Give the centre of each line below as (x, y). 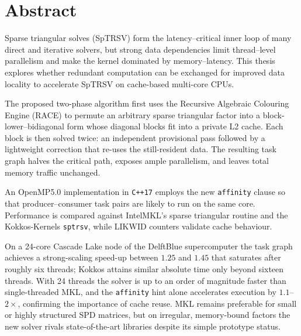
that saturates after (246, 257)
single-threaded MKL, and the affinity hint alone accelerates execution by (141, 292)
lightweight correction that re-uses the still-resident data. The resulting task (141, 149)
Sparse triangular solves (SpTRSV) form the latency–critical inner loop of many (148, 38)
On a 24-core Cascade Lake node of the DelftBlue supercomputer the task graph (149, 246)
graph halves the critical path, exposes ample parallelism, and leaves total (137, 161)
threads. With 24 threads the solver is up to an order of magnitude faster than (146, 280)
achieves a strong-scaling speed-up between (82, 257)
